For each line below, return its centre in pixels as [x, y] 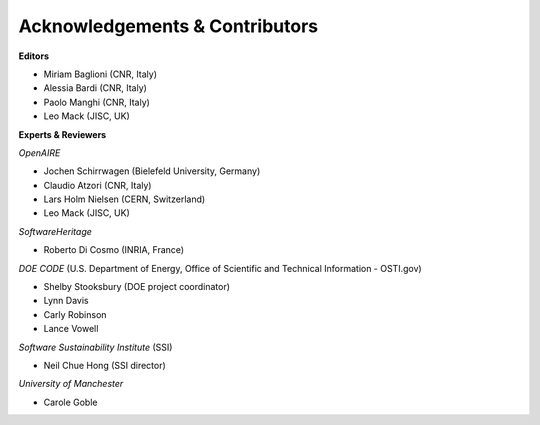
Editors [34, 56]
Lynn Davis [66, 301]
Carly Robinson [75, 314]
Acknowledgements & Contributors [168, 26]
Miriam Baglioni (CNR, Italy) [100, 74]
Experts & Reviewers [62, 134]
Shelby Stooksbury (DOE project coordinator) [136, 287]
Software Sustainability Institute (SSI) [95, 347]
